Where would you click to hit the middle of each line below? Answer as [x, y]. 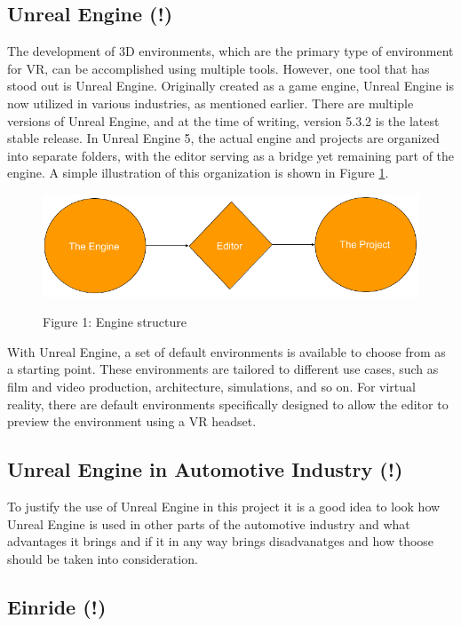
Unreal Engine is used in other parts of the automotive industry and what [209, 523]
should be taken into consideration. [103, 558]
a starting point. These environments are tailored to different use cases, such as [223, 369]
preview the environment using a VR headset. [132, 421]
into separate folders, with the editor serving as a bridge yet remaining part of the [231, 155]
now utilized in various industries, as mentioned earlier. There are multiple [211, 103]
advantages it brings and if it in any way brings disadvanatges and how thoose [221, 541]
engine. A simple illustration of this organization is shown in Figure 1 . [198, 173]
